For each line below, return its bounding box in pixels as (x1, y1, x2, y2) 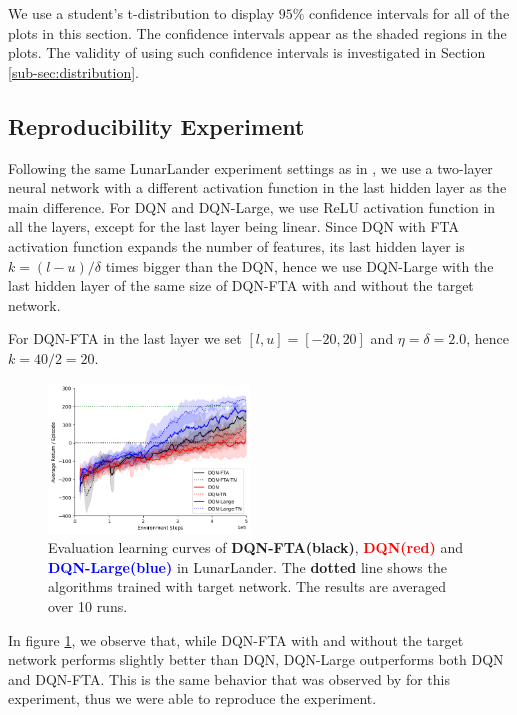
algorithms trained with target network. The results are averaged (48, 576, 446, 597)
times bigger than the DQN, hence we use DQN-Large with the (105, 255, 494, 276)
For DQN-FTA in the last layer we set (8, 328, 242, 349)
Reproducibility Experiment (8, 110, 305, 141)
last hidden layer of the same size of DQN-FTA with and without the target (8, 275, 474, 296)
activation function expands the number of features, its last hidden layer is (8, 235, 465, 256)
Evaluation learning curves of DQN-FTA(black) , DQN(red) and (48, 537, 464, 558)
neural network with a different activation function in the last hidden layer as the (8, 177, 507, 198)
